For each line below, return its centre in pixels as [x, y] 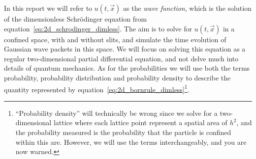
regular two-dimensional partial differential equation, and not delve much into [121, 58]
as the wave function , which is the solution [187, 8]
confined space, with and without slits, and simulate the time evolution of [115, 39]
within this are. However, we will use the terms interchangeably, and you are [131, 142]
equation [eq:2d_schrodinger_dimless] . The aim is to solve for [98, 28]
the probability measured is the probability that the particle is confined [123, 132]
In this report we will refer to [48, 8]
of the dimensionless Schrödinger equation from [76, 19]
